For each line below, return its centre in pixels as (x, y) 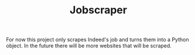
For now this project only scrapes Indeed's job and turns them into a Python (97, 40)
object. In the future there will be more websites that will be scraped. (89, 46)
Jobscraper (98, 10)
